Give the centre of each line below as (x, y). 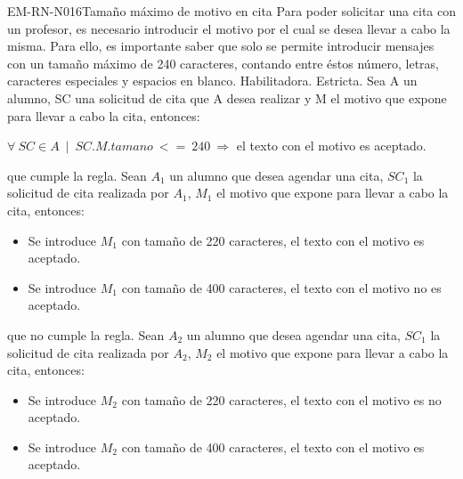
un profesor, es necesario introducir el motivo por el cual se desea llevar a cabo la (229, 28)
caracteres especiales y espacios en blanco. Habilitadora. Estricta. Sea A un (212, 81)
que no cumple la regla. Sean (86, 334)
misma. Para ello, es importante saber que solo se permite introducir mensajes (221, 46)
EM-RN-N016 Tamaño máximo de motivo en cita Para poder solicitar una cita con (231, 11)
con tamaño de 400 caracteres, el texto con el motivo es (273, 447)
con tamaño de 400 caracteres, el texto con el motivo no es (281, 287)
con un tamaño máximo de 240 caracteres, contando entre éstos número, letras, (223, 63)
